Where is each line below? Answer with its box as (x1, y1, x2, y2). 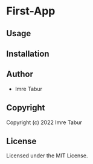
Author (6, 69, 33, 80)
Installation (6, 48, 50, 58)
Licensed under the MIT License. (6, 152, 88, 159)
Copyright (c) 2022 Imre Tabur (6, 119, 83, 126)
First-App (6, 4, 56, 18)
